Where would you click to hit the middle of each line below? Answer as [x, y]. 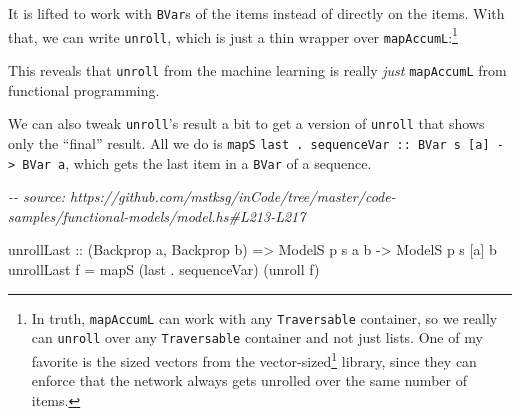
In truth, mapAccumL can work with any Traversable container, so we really [264, 317]
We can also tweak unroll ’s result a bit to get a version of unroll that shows [246, 123]
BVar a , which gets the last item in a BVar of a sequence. [197, 162]
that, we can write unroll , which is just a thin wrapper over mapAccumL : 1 [233, 35]
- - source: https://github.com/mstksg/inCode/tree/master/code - [202, 196]
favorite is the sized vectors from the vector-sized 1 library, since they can [254, 359]
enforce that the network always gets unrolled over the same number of [249, 380]
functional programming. [84, 89]
